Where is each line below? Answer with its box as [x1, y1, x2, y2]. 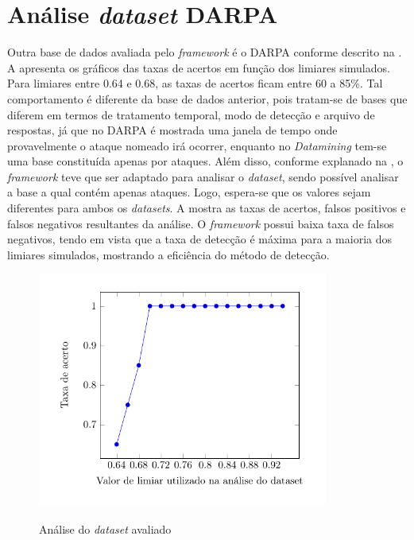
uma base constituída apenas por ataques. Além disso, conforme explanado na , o [7, 153, 404, 169]
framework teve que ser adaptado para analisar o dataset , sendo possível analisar [7, 168, 399, 185]
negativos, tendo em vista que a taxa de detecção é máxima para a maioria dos [7, 231, 393, 247]
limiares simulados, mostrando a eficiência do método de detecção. [7, 246, 330, 262]
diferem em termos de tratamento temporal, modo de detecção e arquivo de [7, 106, 375, 122]
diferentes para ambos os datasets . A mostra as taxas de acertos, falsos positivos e [7, 200, 406, 216]
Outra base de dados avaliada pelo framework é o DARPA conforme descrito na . [7, 44, 402, 60]
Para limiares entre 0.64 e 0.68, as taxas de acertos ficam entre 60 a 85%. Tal [7, 75, 383, 91]
